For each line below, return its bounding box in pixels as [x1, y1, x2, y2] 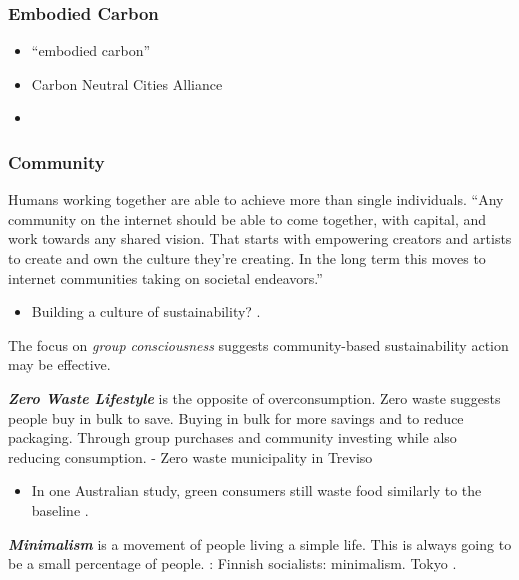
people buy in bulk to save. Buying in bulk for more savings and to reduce [8, 407, 464, 428]
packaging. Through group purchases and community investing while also [8, 427, 457, 448]
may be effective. [8, 354, 111, 375]
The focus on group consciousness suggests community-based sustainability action [8, 334, 509, 355]
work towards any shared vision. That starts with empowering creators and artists [8, 228, 512, 249]
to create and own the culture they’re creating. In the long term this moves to [8, 248, 486, 268]
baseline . [31, 499, 89, 520]
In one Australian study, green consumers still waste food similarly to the [31, 480, 482, 501]
